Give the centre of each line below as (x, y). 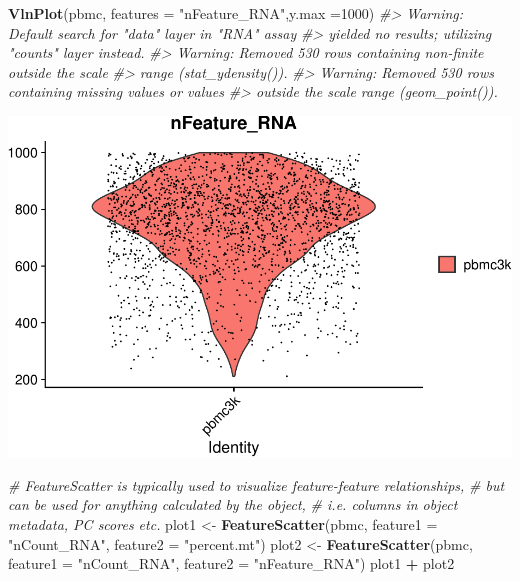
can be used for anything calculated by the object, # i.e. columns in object (233, 504)
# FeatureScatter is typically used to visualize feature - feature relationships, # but (256, 484)
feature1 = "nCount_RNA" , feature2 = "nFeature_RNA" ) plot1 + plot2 (231, 563)
